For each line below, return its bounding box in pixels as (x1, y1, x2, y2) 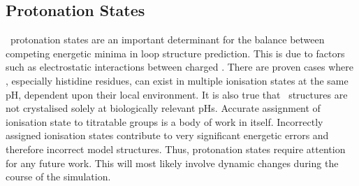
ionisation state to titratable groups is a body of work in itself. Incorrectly (6, 114, 323, 129)
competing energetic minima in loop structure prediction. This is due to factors (6, 45, 345, 60)
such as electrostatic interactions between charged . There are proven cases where (6, 59, 354, 74)
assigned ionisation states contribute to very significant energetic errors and (6, 128, 329, 143)
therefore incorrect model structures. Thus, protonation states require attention (6, 141, 346, 156)
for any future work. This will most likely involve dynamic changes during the (6, 155, 339, 170)
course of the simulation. (6, 169, 111, 184)
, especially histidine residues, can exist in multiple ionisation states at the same (6, 73, 349, 87)
